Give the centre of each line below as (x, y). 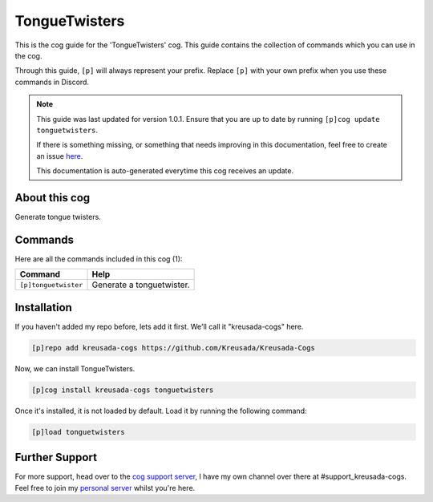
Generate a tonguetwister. (141, 285)
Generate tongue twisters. (58, 217)
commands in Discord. (52, 82)
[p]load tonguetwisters (79, 432)
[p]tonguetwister (51, 285)
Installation (43, 308)
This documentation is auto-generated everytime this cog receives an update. (165, 171)
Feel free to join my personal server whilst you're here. (105, 488)
